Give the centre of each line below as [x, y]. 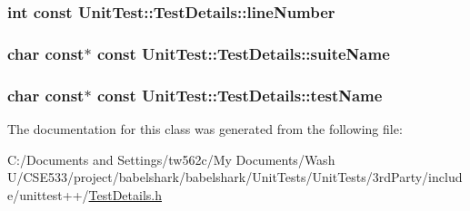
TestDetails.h [125, 194]
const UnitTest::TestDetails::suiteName [243, 53]
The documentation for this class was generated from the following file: [205, 128]
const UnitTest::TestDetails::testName [240, 95]
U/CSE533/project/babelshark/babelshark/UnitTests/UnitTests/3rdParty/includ [235, 177]
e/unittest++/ [48, 194]
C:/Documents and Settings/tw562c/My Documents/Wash [171, 159]
